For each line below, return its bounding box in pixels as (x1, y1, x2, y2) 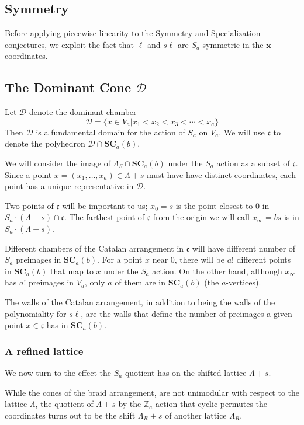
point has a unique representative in (5, 180, 134, 192)
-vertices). (226, 276, 261, 288)
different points (236, 253, 291, 266)
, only (84, 276, 105, 288)
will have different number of (192, 242, 296, 254)
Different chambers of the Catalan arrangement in (5, 242, 184, 254)
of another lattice (165, 409, 227, 421)
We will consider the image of (5, 156, 110, 169)
